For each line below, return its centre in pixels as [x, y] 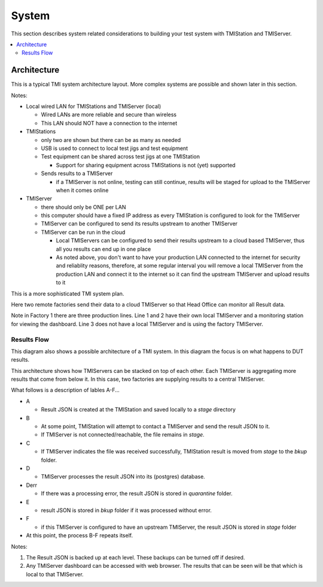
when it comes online [82, 190]
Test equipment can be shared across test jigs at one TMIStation [121, 156]
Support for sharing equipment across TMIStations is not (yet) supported [146, 165]
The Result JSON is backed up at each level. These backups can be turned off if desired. [135, 557]
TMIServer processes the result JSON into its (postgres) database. [123, 477]
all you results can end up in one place [103, 249]
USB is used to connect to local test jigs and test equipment [115, 148]
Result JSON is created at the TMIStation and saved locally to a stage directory [138, 410]
